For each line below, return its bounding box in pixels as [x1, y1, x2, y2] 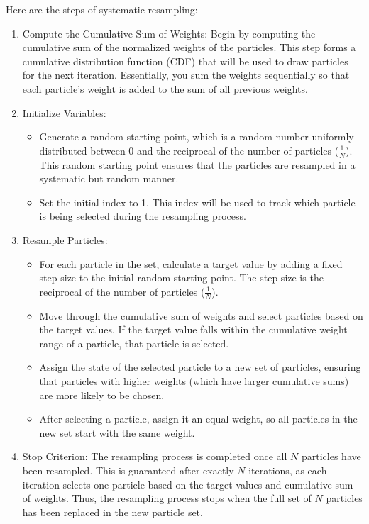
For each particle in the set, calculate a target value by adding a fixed [39, 256, 343, 271]
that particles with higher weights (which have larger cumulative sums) [39, 373, 349, 388]
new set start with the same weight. [39, 425, 195, 440]
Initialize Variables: [22, 105, 106, 120]
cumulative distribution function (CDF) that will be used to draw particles [22, 53, 348, 68]
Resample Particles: [22, 232, 108, 247]
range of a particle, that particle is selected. [39, 335, 229, 350]
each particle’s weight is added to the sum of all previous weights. [22, 81, 308, 96]
